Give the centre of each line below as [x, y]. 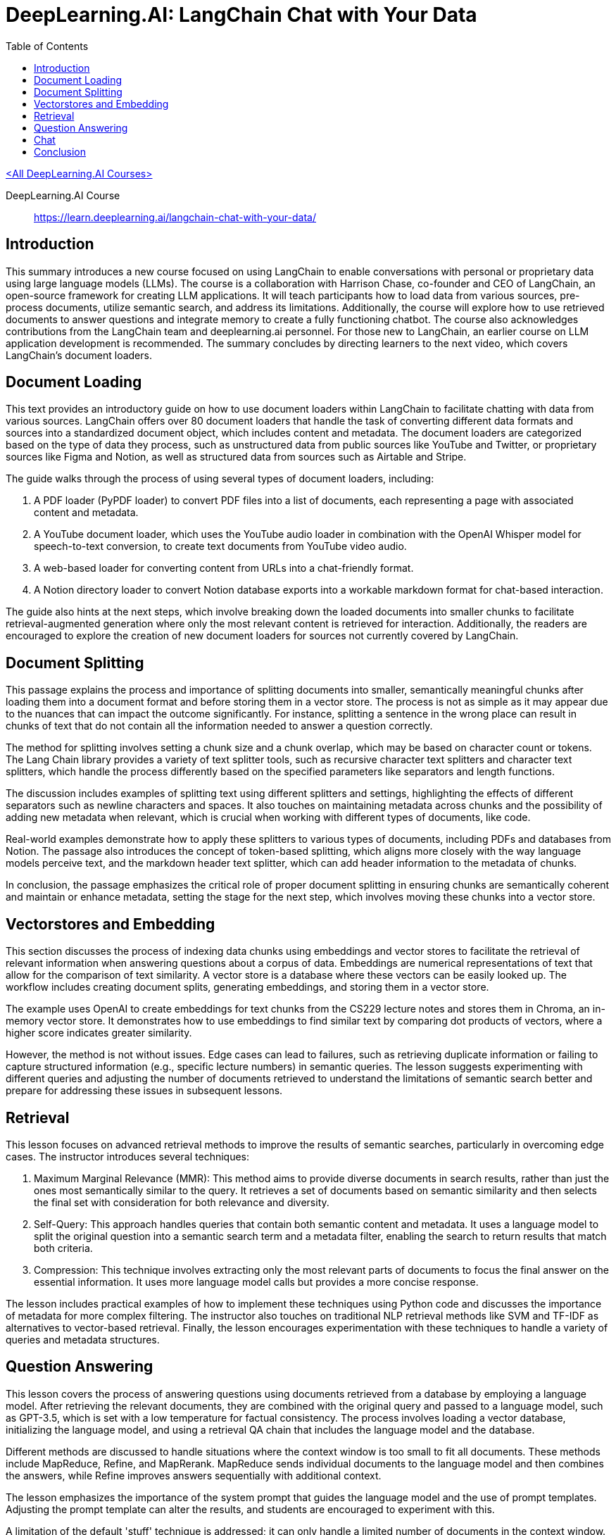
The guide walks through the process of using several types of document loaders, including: [220, 479]
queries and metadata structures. [83, 1339]
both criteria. [63, 1248]
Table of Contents [47, 46]
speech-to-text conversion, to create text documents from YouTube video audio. [220, 546]
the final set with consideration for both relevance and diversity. [182, 1202]
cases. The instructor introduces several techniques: [128, 1156]
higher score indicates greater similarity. [99, 1033]
